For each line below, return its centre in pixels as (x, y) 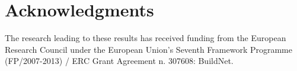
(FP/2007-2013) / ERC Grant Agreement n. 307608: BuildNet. (119, 61)
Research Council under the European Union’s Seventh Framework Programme (148, 49)
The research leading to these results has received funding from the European (146, 38)
